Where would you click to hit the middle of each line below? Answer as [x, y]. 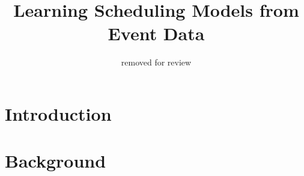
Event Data [156, 33]
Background [56, 161]
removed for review [156, 62]
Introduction [58, 113]
